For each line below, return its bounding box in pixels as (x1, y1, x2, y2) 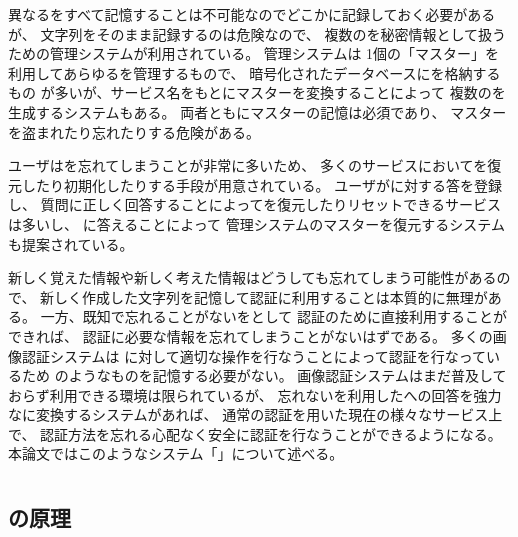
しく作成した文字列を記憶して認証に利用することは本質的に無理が (54, 286, 488, 307)
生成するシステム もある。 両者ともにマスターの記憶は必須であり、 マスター (8, 101, 507, 122)
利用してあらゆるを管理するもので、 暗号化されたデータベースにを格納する (8, 62, 501, 83)
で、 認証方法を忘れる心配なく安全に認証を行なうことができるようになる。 (8, 423, 502, 444)
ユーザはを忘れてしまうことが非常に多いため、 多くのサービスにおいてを (8, 155, 488, 176)
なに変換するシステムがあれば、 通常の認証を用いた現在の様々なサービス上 (8, 404, 503, 425)
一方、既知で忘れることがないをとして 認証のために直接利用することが (40, 306, 507, 327)
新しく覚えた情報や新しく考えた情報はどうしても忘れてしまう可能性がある (8, 267, 497, 288)
